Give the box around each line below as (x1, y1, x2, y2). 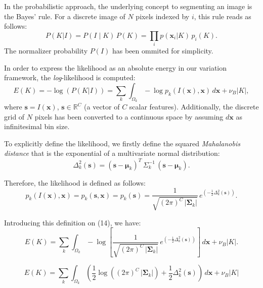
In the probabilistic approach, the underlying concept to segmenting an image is (4, 1, 252, 11)
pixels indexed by (136, 11, 190, 21)
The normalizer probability (4, 45, 88, 56)
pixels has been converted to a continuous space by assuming (34, 111, 224, 122)
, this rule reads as (194, 11, 251, 21)
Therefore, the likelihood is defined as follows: (4, 177, 146, 188)
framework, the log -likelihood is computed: (4, 72, 136, 83)
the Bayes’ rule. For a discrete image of (4, 11, 125, 21)
